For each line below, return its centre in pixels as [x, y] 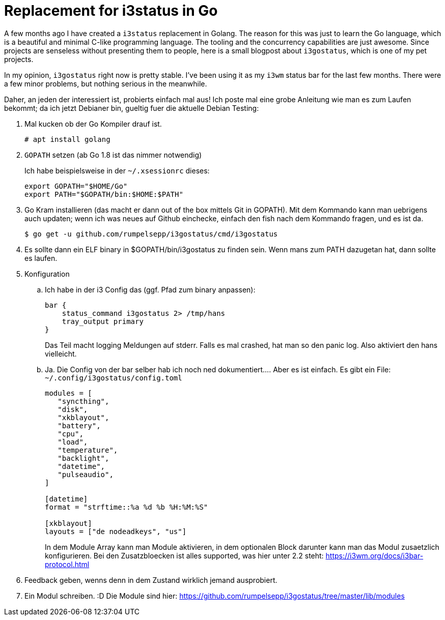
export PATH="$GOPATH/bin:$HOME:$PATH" [104, 194]
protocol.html [67, 564]
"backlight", [84, 458]
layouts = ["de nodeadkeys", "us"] [116, 531]
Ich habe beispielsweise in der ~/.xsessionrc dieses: [117, 170]
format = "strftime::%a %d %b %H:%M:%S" [127, 507]
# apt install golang [67, 139]
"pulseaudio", [86, 474]
